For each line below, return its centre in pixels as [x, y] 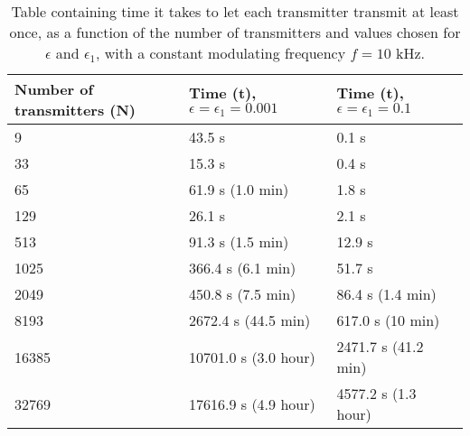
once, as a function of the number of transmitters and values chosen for [235, 32]
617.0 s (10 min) [388, 320]
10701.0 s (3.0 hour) [252, 357]
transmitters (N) [75, 110]
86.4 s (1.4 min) [386, 294]
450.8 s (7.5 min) [242, 294]
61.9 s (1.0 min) [239, 189]
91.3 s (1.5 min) [239, 241]
